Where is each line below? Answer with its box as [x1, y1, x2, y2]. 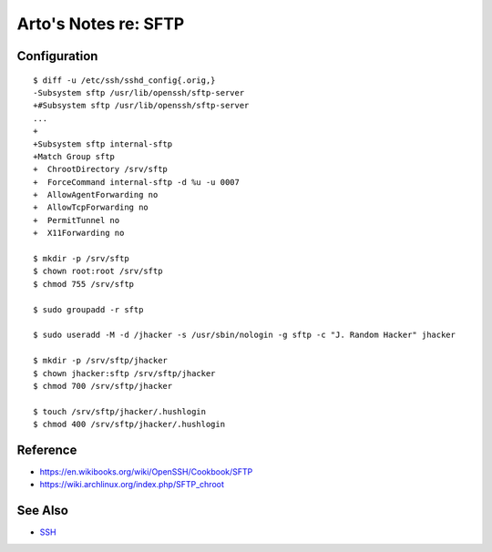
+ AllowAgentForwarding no [33, 189, 159, 200]
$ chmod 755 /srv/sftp [33, 279, 135, 289]
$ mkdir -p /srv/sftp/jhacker [33, 355, 169, 366]
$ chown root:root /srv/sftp [33, 266, 163, 277]
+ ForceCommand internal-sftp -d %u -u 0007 [33, 177, 241, 187]
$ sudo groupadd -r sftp [33, 304, 144, 314]
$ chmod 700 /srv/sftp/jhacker [33, 381, 173, 391]
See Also [16, 503, 68, 518]
